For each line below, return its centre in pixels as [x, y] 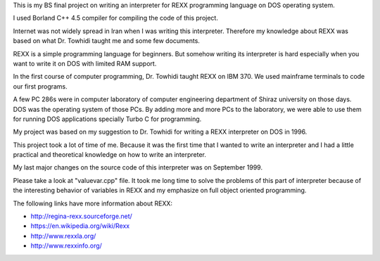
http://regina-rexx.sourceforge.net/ [82, 216]
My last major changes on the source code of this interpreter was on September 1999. [138, 167]
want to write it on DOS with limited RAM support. [85, 63]
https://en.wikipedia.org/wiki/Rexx [80, 226]
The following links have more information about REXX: [93, 203]
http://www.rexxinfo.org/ [66, 246]
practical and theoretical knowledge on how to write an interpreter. [110, 155]
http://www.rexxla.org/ [63, 236]
